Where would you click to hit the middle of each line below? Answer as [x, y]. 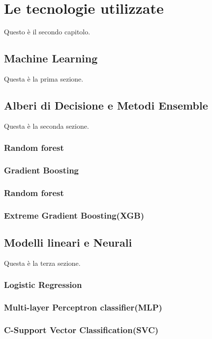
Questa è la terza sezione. [42, 263]
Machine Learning [51, 58]
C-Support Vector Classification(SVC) [81, 330]
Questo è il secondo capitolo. [47, 32]
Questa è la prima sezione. [44, 78]
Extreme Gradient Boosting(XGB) [74, 215]
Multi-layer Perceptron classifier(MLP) [83, 307]
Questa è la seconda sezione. [46, 126]
